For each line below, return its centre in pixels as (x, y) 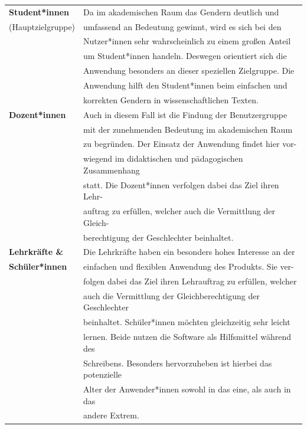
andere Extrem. (111, 415)
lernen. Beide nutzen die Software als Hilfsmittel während (187, 337)
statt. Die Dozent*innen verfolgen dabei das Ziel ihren (181, 184)
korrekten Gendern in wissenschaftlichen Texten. (171, 99)
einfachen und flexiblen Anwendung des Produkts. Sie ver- (189, 266)
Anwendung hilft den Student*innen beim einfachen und (185, 85)
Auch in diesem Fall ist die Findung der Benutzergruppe (185, 114)
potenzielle (103, 374)
